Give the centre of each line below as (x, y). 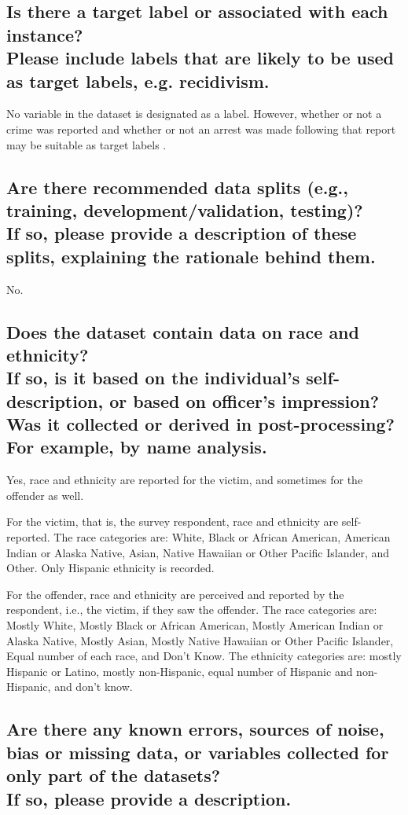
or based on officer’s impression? (244, 400)
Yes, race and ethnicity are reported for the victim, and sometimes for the (185, 480)
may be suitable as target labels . (86, 144)
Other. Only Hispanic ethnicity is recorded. (110, 568)
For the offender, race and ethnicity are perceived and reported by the (175, 594)
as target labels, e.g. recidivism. (138, 81)
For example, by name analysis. (137, 447)
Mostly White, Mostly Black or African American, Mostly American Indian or (195, 625)
